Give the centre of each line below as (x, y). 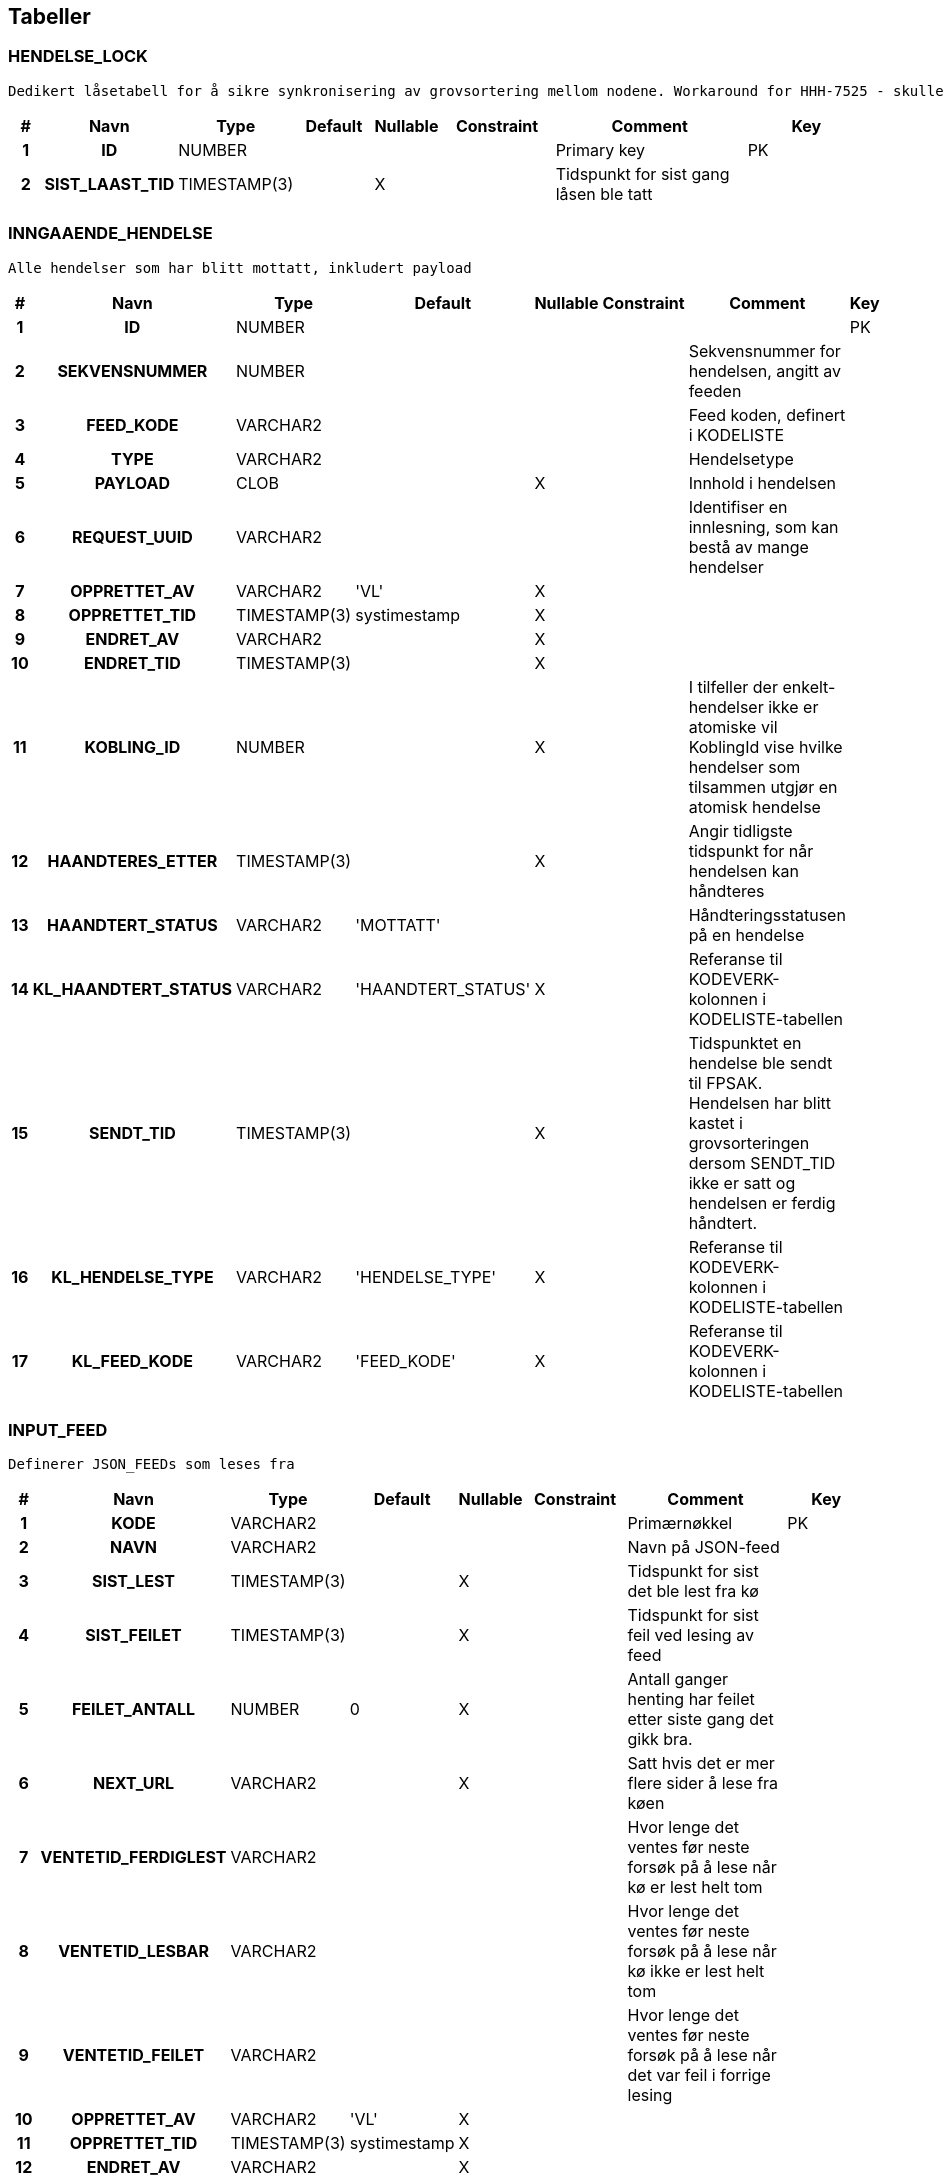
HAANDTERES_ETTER (132, 860)
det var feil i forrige (699, 2075)
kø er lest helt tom (695, 1887)
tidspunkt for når (751, 850)
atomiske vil (733, 726)
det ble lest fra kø (693, 1591)
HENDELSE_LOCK (78, 56)
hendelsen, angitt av (765, 370)
